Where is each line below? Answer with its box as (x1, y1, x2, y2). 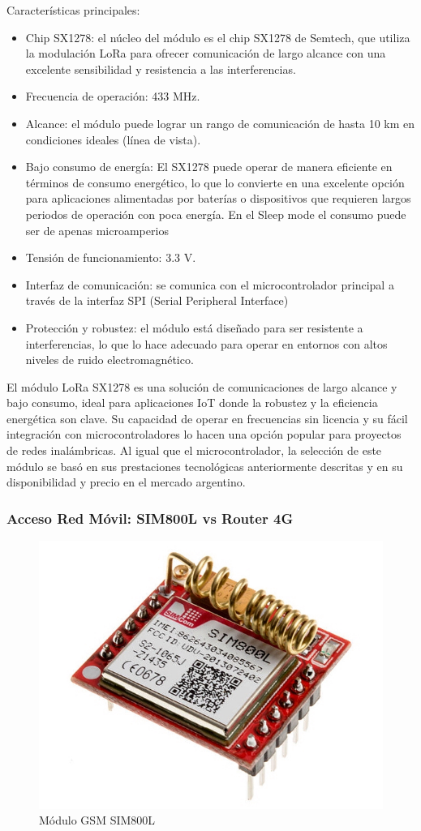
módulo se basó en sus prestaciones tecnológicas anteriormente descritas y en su (6, 457, 403, 474)
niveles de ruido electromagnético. (25, 351, 194, 368)
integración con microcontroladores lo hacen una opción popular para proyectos (6, 426, 402, 443)
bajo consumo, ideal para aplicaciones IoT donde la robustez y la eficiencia (6, 394, 378, 411)
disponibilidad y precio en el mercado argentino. (6, 473, 246, 490)
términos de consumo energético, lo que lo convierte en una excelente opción (25, 173, 405, 191)
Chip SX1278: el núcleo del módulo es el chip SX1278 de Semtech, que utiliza (25, 28, 410, 45)
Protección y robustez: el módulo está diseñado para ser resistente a (25, 319, 363, 336)
